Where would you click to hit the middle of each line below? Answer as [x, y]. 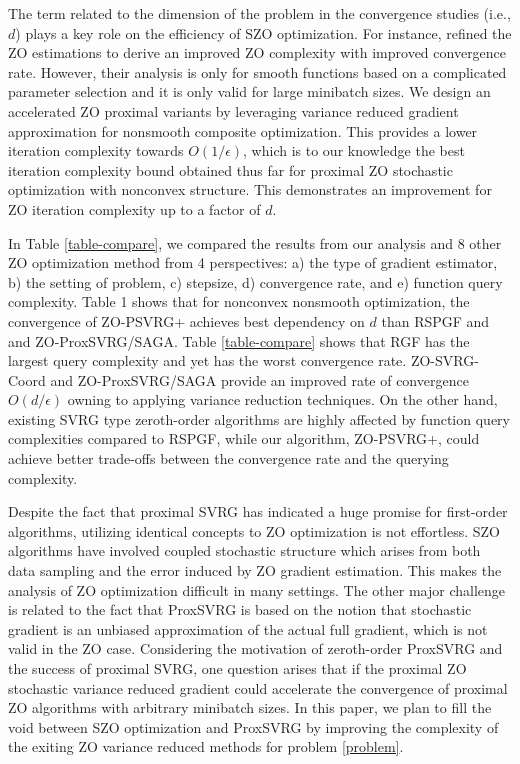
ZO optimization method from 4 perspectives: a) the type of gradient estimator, [253, 262]
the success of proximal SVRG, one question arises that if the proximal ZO [237, 668]
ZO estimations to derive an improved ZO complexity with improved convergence [257, 52]
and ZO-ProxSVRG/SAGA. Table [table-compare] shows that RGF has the [239, 340]
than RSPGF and [435, 320]
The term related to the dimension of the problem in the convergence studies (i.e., [259, 13]
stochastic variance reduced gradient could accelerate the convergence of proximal [258, 687]
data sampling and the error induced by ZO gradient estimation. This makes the [255, 570]
